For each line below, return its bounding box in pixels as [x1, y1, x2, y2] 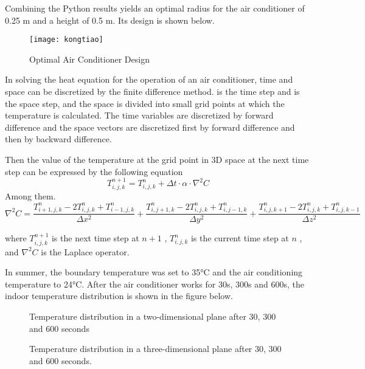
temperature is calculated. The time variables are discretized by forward [5, 109, 274, 122]
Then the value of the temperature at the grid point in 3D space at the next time [5, 153, 309, 165]
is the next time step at [51, 232, 139, 244]
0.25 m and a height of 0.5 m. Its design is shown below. [5, 13, 215, 26]
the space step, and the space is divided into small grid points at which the [5, 97, 285, 109]
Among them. [5, 190, 56, 202]
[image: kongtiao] [29, 35, 103, 44]
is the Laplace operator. [41, 245, 130, 258]
